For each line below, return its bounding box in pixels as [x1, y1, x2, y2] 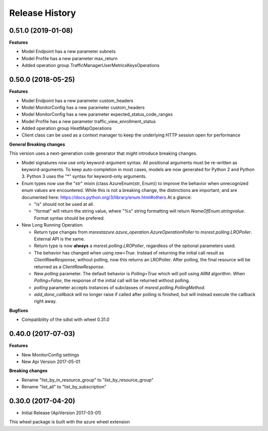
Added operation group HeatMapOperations [21, 125, 112, 131]
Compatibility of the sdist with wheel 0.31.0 [21, 316, 110, 322]
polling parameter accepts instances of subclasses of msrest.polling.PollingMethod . [34, 284, 206, 290]
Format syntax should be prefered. [34, 215, 105, 221]
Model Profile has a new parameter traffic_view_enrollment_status [21, 118, 156, 124]
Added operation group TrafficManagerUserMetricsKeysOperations [21, 62, 160, 68]
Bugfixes [9, 308, 28, 313]
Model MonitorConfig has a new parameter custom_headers [21, 104, 145, 110]
